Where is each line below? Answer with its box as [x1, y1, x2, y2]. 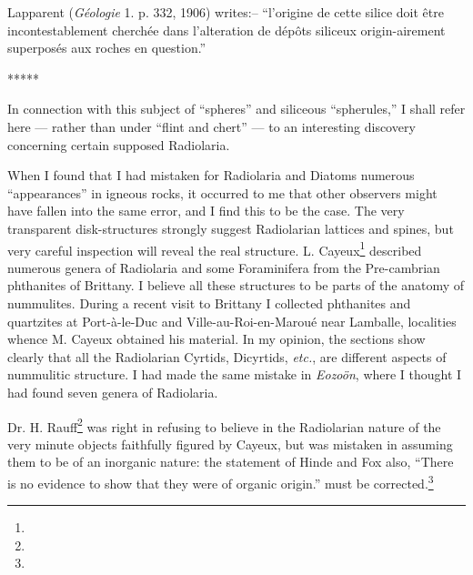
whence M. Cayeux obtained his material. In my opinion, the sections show [7, 329, 426, 348]
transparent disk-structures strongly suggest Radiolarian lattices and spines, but [7, 218, 454, 237]
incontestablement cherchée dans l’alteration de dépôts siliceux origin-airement [7, 20, 446, 39]
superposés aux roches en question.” [7, 38, 206, 57]
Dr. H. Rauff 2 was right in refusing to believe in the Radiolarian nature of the [7, 414, 441, 436]
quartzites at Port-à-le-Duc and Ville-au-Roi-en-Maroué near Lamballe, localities [7, 311, 457, 330]
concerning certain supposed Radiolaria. [7, 135, 230, 154]
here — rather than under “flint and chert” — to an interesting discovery [7, 116, 416, 136]
